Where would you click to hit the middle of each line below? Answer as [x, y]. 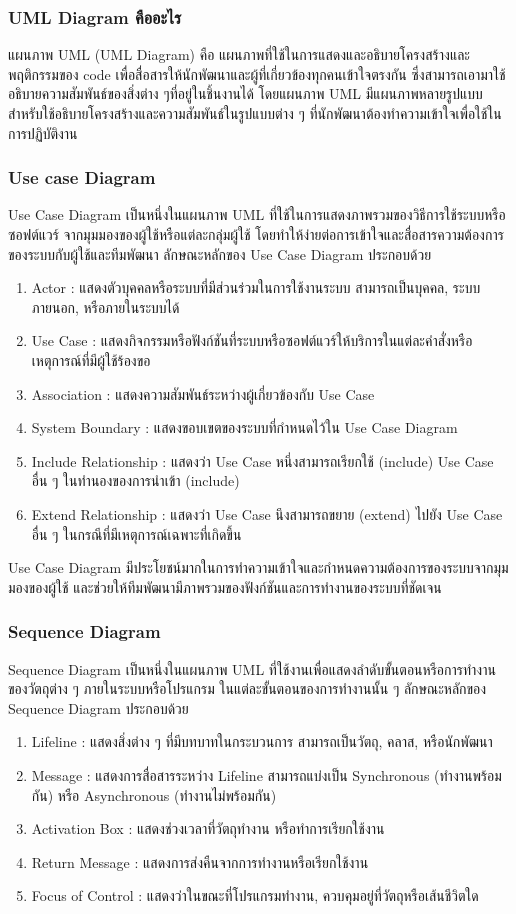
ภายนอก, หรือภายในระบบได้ [105, 306]
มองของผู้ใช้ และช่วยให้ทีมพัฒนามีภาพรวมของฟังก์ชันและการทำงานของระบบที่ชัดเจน [225, 586]
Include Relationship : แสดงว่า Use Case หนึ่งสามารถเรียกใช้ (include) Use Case [262, 460]
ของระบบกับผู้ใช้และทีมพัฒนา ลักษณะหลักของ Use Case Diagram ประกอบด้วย [220, 253]
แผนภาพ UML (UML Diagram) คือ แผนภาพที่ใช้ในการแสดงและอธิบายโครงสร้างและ [239, 54]
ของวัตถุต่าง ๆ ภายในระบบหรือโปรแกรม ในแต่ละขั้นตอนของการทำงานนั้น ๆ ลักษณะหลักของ [247, 688]
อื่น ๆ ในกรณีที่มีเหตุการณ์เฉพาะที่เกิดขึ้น [136, 533]
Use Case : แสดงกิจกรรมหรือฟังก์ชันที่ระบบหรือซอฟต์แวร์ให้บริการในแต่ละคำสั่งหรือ [252, 340]
